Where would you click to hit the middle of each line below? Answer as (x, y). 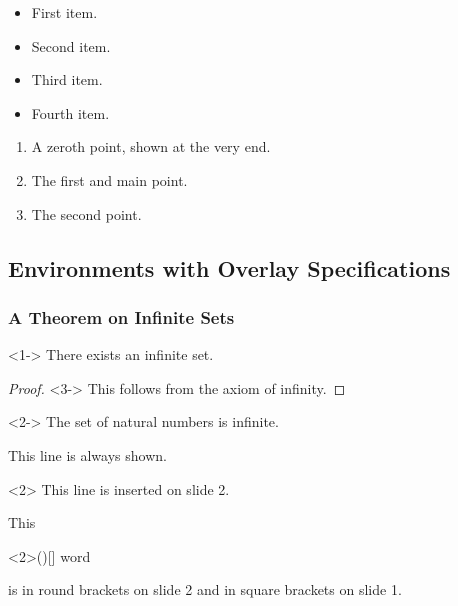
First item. (64, 12)
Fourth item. (70, 112)
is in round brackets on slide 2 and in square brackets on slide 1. (205, 589)
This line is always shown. (87, 454)
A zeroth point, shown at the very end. (151, 146)
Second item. (71, 45)
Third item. (67, 79)
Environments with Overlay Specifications (229, 267)
